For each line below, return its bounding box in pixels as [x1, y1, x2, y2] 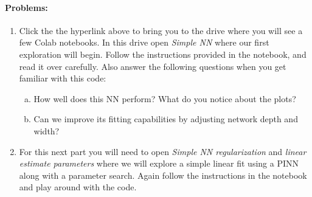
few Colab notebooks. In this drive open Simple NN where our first [19, 36, 269, 49]
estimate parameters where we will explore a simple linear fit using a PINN [19, 157, 299, 170]
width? [33, 124, 60, 137]
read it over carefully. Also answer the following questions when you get [19, 60, 286, 72]
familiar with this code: [19, 72, 106, 85]
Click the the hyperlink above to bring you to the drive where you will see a [19, 24, 303, 36]
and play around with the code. [19, 181, 137, 193]
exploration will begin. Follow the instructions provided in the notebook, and [19, 47, 307, 60]
